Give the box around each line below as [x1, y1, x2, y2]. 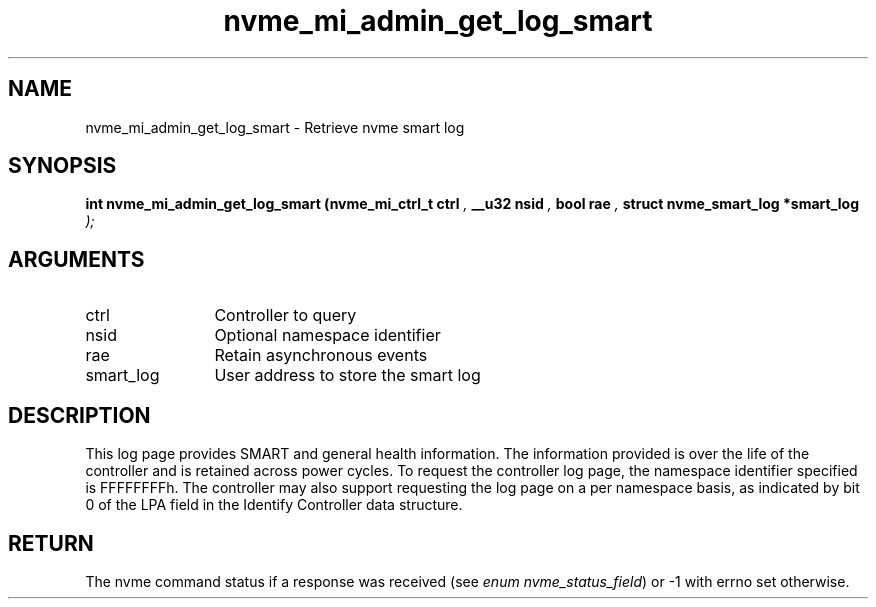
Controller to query [214, 305, 357, 326]
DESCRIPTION [8, 402, 151, 428]
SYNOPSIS [8, 153, 117, 179]
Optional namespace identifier [214, 325, 441, 346]
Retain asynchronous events [214, 345, 428, 366]
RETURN [8, 530, 94, 556]
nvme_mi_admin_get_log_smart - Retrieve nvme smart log [85, 118, 465, 136]
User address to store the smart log [214, 365, 481, 386]
